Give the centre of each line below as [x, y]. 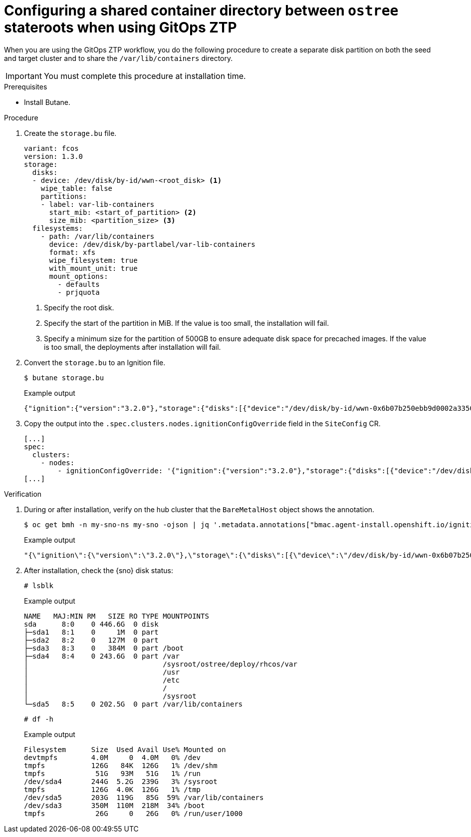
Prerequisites [26, 86]
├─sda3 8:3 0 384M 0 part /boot [104, 648]
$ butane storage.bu [64, 378]
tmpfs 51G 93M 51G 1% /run [113, 773]
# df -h [39, 719]
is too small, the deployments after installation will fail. [132, 347]
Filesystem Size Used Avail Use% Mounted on [125, 749]
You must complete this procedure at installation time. [145, 76]
